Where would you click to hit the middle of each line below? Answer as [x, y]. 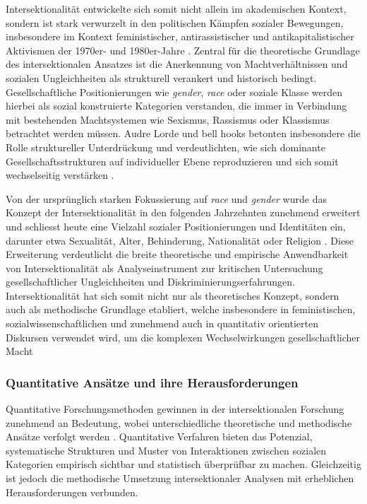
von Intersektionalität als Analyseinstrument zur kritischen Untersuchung [164, 268]
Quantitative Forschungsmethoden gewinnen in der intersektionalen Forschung [175, 409]
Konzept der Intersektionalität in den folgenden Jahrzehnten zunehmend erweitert [183, 212]
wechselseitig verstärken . [60, 175]
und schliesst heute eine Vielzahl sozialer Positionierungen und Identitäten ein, [176, 226]
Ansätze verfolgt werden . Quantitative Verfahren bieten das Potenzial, [159, 436]
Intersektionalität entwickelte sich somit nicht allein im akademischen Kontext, [176, 8]
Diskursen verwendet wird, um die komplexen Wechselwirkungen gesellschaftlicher [183, 337]
